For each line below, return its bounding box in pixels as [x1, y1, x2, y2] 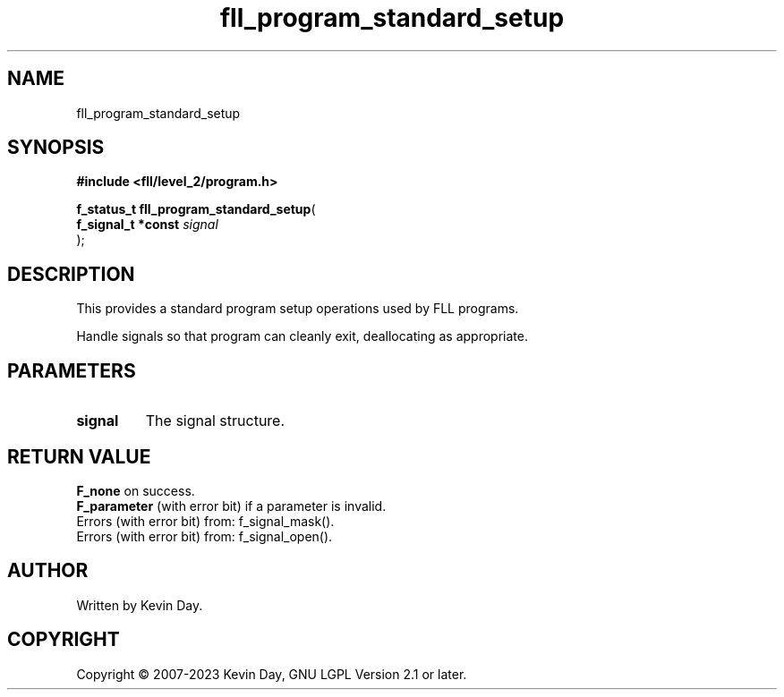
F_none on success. [76, 482, 195, 498]
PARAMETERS [7, 359, 136, 382]
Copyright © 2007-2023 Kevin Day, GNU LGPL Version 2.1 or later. [76, 666, 467, 682]
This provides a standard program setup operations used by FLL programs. [76, 301, 519, 317]
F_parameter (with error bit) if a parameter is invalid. [76, 497, 387, 514]
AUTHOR [7, 559, 89, 582]
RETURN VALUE [7, 445, 151, 468]
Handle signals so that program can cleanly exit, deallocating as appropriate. [76, 328, 528, 344]
